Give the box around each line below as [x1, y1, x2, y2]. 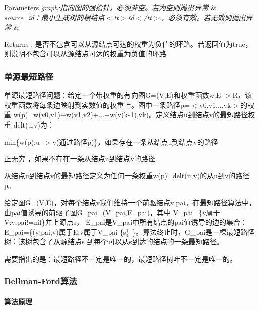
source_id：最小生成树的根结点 [4, 12, 105, 22]
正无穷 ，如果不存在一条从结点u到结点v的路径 [4, 153, 155, 164]
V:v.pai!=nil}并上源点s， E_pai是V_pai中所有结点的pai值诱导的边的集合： [4, 217, 247, 227]
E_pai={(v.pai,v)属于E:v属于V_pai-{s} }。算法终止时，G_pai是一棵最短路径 [4, 226, 255, 237]
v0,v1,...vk [199, 99, 231, 110]
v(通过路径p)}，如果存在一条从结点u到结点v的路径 [52, 136, 218, 147]
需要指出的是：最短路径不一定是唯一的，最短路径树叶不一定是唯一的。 [4, 253, 237, 264]
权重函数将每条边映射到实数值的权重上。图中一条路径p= [4, 99, 190, 110]
